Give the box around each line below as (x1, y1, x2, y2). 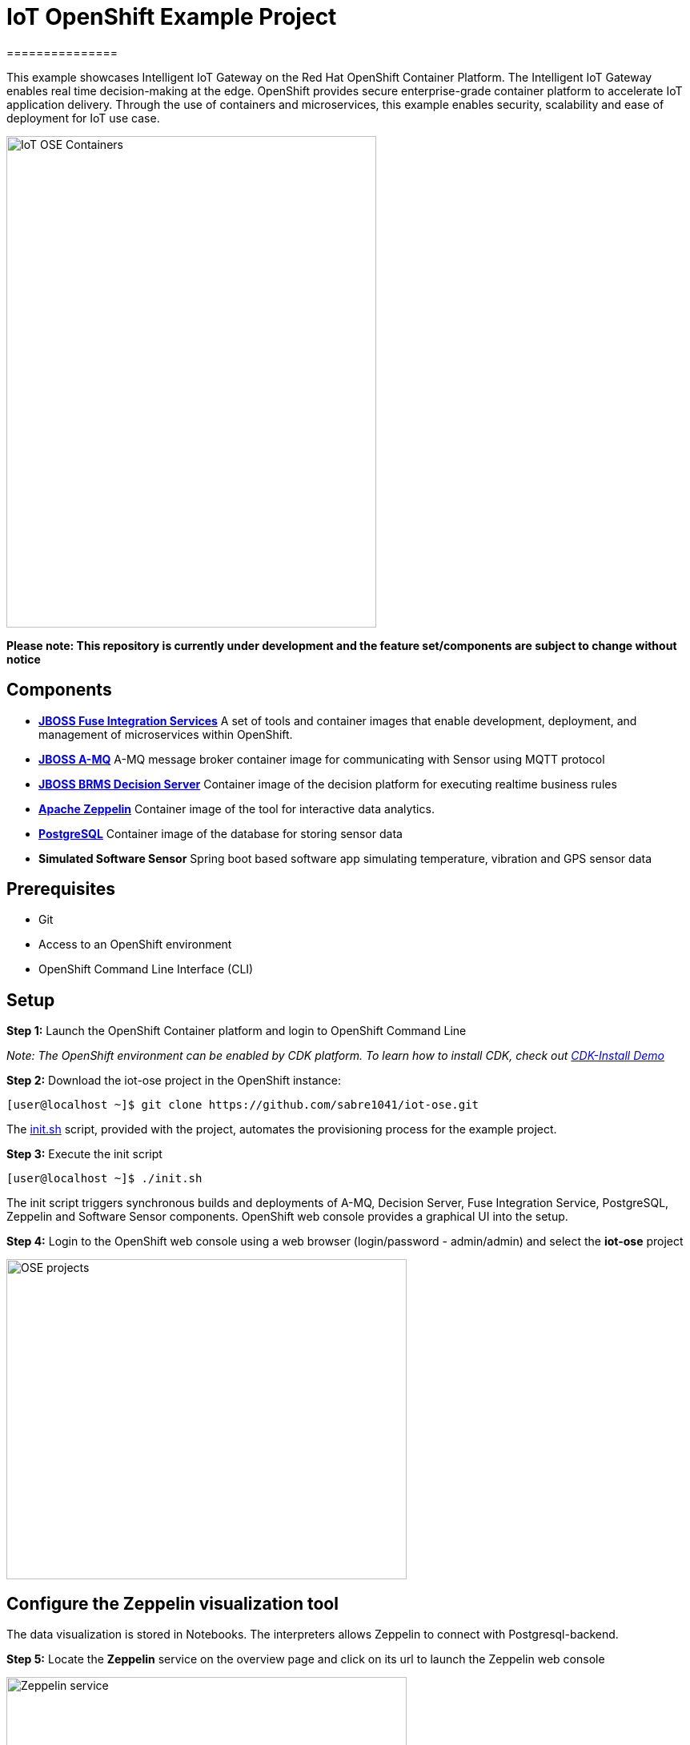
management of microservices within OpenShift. (38, 727, 293, 741)
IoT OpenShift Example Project (6, 3, 337, 30)
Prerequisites (6, 879, 115, 900)
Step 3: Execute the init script (6, 1147, 162, 1161)
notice (6, 652, 41, 666)
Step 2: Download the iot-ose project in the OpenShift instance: (6, 1073, 341, 1088)
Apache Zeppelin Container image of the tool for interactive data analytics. (38, 801, 435, 816)
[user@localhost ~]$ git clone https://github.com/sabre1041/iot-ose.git (6, 1098, 479, 1112)
